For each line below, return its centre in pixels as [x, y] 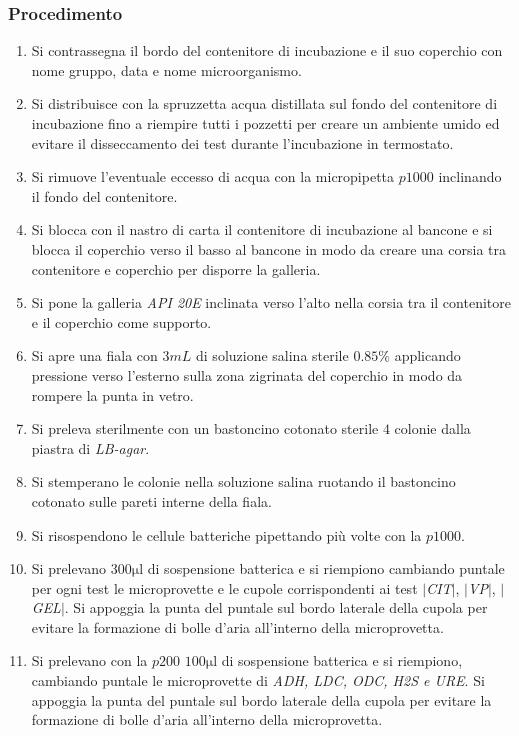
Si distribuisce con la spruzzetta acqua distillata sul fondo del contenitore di [264, 103]
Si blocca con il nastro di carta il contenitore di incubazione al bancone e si [262, 229]
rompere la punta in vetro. [112, 394]
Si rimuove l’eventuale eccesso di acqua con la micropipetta [213, 176]
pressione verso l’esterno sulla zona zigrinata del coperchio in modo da [247, 374]
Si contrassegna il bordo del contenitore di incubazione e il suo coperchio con [267, 50]
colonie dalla [432, 428]
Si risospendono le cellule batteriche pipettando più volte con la [226, 534]
